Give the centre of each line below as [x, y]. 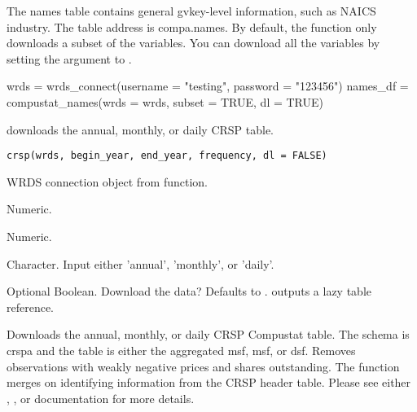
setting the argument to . [69, 58]
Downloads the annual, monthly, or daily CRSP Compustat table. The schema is [208, 334]
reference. [31, 307]
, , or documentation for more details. [101, 398]
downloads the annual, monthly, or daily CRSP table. [140, 129]
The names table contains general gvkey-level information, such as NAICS [191, 11]
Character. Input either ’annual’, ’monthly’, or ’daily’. [140, 263]
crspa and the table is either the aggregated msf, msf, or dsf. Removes [181, 350]
